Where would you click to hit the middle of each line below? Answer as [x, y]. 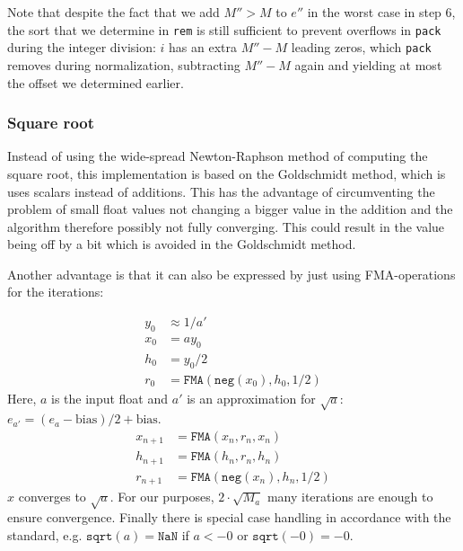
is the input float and [110, 398]
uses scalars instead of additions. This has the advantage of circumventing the [221, 191]
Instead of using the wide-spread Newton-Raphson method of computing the [218, 156]
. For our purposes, [162, 497]
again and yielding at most [368, 64]
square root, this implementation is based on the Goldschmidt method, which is [227, 173]
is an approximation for [251, 398]
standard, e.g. [45, 534]
